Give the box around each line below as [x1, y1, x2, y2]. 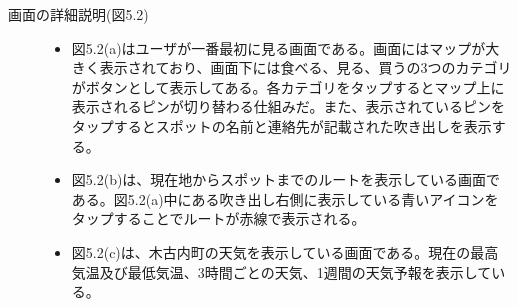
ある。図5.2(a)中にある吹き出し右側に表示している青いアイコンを [71, 188, 499, 209]
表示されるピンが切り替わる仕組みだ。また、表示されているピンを [71, 96, 505, 117]
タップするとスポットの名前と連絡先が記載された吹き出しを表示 [71, 115, 492, 136]
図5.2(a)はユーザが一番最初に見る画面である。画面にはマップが [71, 37, 486, 58]
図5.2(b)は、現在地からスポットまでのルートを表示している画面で [71, 169, 500, 190]
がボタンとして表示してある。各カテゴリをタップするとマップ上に [71, 76, 505, 97]
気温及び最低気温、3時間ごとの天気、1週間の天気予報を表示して [71, 261, 492, 282]
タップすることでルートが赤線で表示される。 [71, 208, 366, 229]
